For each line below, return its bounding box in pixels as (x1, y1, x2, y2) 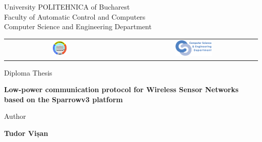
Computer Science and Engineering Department (4, 21, 152, 32)
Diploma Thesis (4, 67, 52, 78)
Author (4, 111, 26, 121)
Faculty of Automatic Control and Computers (4, 11, 146, 22)
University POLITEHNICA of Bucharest (4, 2, 130, 12)
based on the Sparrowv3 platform (4, 94, 123, 104)
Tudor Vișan (4, 127, 48, 138)
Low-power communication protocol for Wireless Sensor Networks (4, 84, 239, 95)
